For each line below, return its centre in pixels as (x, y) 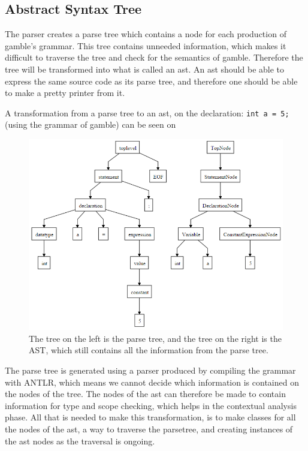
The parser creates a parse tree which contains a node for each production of (146, 34)
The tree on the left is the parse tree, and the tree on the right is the (155, 338)
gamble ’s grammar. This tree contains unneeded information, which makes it (146, 45)
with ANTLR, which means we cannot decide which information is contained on (152, 382)
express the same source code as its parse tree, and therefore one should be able (151, 81)
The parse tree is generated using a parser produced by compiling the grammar (150, 370)
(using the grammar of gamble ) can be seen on (90, 124)
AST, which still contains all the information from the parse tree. (149, 350)
